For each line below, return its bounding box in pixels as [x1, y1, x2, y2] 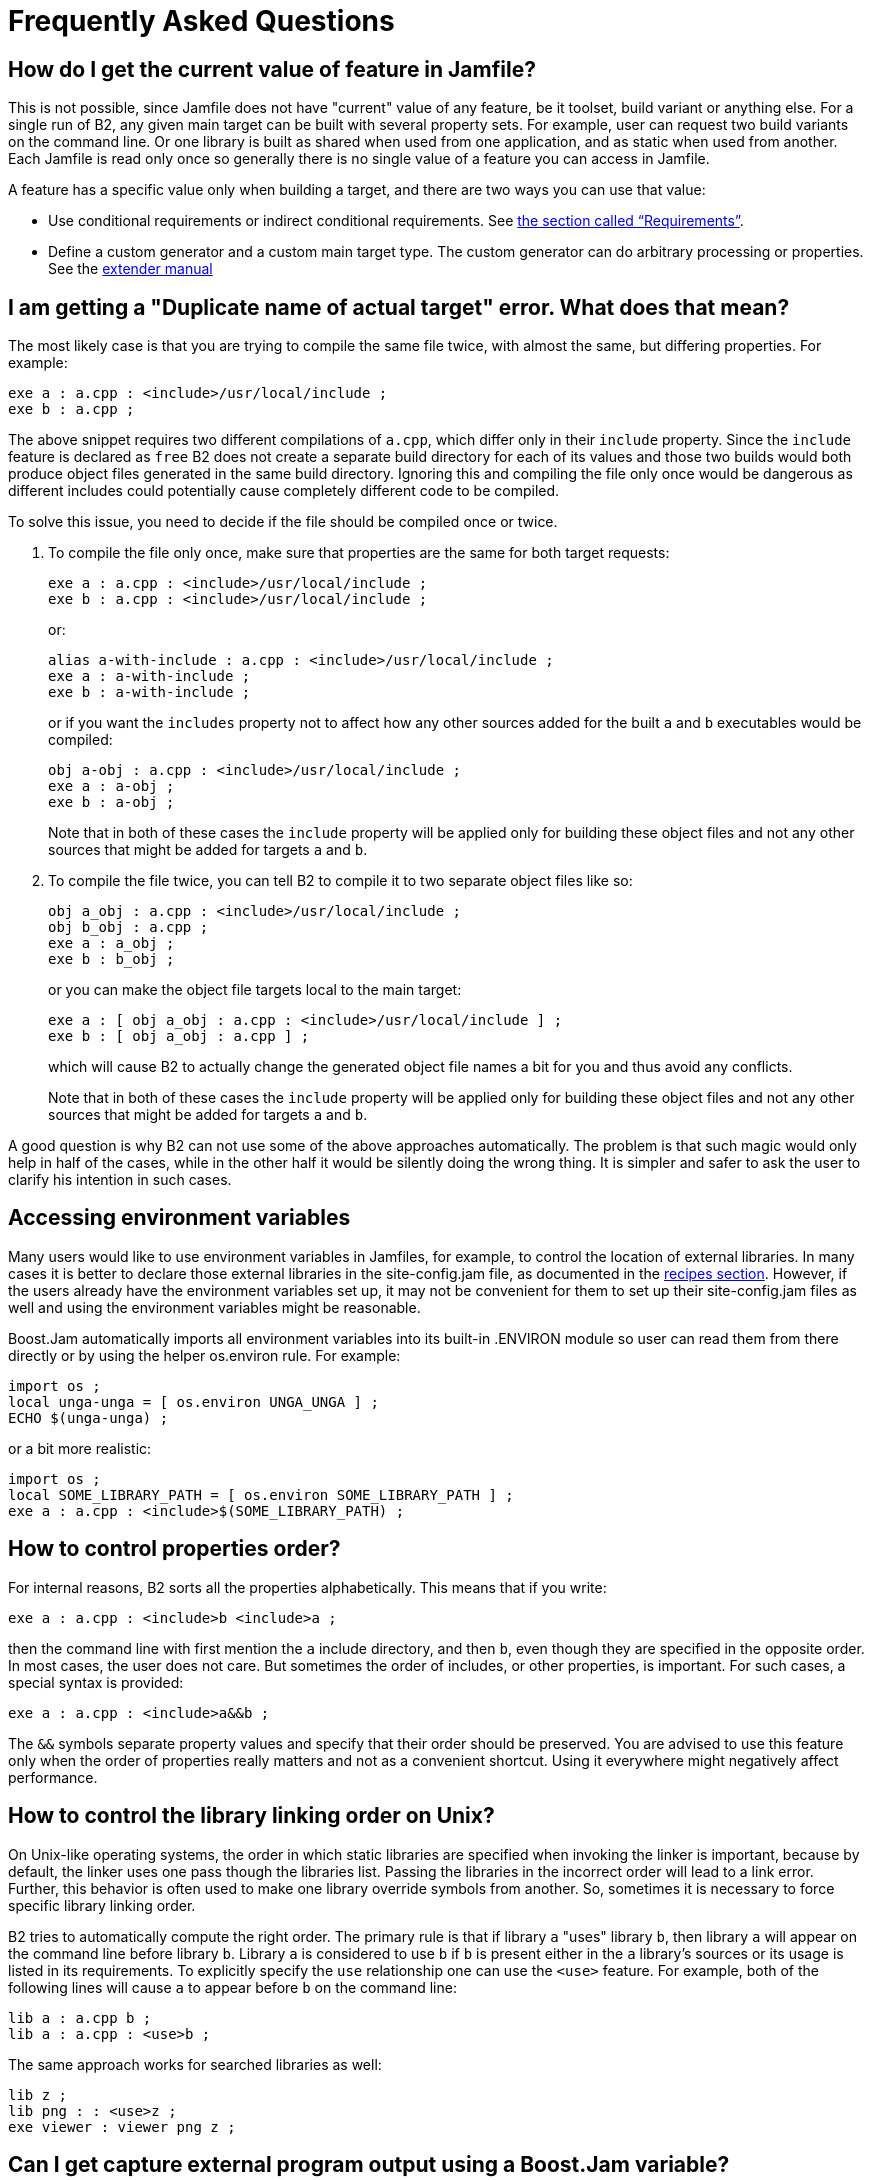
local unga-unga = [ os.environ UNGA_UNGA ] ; [8, 1393, 379, 1410]
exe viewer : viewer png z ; [8, 2118, 236, 2135]
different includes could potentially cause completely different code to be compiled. [8, 482, 560, 500]
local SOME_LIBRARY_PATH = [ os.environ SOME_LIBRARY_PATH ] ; [8, 1486, 514, 1503]
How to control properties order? [8, 1536, 341, 1562]
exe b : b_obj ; [48, 951, 175, 968]
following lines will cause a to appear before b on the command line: [8, 1978, 457, 1996]
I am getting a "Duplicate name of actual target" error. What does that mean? [8, 294, 790, 320]
